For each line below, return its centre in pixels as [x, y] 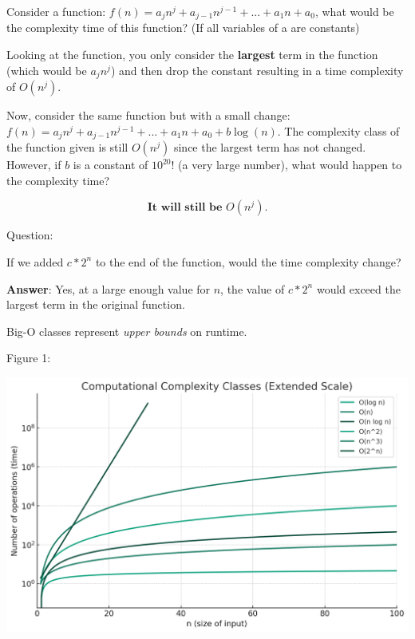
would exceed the [358, 288]
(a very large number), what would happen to [290, 165]
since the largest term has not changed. [270, 147]
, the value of [253, 288]
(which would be [47, 70]
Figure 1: [29, 358]
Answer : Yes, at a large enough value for [109, 288]
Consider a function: [56, 11]
